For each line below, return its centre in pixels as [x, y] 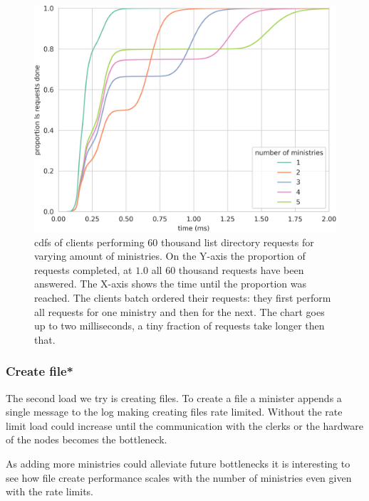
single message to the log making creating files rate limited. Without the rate [174, 412]
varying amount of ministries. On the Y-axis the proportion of [170, 256]
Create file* [40, 371]
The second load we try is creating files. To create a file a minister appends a [174, 397]
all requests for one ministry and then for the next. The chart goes [180, 311]
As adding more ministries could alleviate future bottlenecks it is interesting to [178, 463]
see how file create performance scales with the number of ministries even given [179, 477]
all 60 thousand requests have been [228, 269]
